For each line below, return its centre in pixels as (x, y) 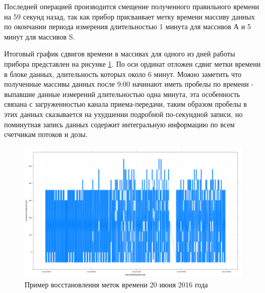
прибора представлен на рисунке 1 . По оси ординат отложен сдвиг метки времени (132, 63)
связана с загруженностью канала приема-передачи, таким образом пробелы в (126, 104)
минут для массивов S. (40, 36)
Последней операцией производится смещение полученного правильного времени (132, 6)
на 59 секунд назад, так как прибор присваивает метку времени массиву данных (130, 16)
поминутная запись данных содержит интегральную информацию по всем (119, 124)
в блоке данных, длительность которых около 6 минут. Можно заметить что (123, 74)
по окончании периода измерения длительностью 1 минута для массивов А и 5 (128, 26)
